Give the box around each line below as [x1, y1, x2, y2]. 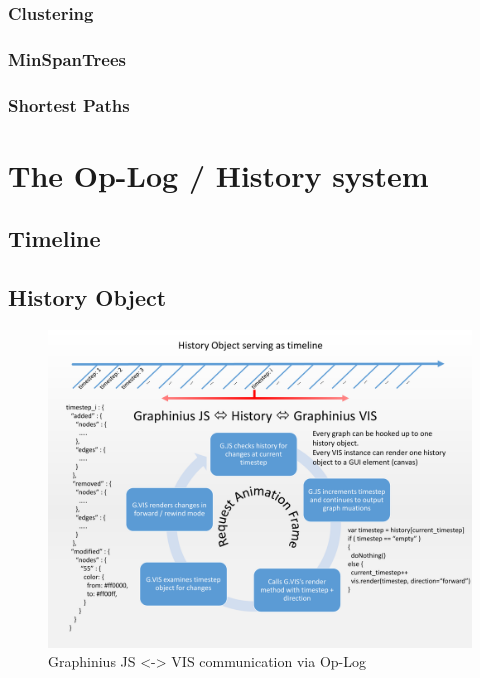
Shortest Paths [8, 92, 130, 117]
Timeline [8, 223, 101, 254]
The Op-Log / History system [8, 154, 429, 195]
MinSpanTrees [8, 46, 126, 71]
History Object [8, 282, 167, 313]
